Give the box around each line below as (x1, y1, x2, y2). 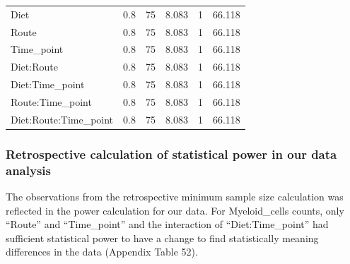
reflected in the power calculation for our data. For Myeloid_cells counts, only (6, 203, 344, 217)
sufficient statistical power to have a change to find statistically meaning (6, 230, 319, 245)
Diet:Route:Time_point (11, 112, 114, 126)
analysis (6, 161, 51, 179)
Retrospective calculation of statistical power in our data (6, 145, 337, 162)
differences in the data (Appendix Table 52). (6, 244, 198, 259)
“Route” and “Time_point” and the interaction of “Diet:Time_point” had (6, 217, 329, 232)
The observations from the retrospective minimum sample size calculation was (6, 189, 344, 204)
